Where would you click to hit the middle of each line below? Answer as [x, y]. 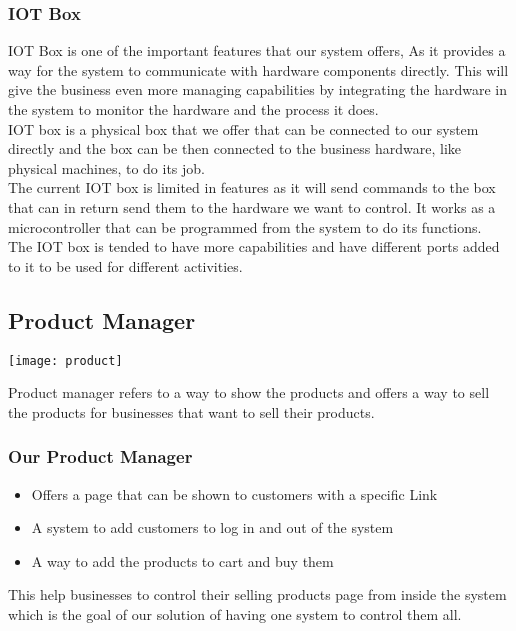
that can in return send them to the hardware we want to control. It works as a [252, 206]
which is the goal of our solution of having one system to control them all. [235, 613]
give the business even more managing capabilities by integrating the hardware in [258, 89]
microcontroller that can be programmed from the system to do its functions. [245, 226]
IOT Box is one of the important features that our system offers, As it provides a [257, 50]
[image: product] [65, 360]
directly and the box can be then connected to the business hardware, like [235, 148]
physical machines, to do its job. [107, 167]
